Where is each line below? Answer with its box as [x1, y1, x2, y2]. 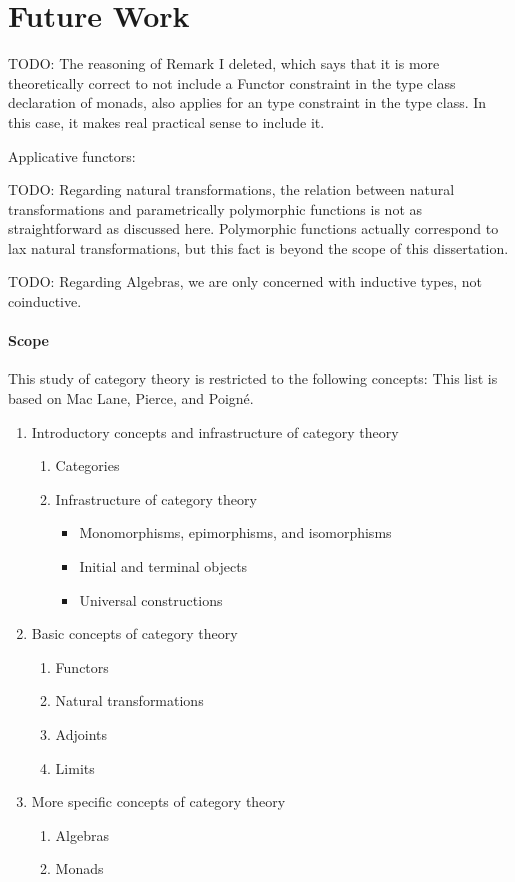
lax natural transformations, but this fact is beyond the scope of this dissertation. [8, 237, 509, 258]
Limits [55, 757, 95, 778]
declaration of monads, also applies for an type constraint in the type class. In [8, 92, 487, 113]
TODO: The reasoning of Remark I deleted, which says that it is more [8, 53, 440, 74]
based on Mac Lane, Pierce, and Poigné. [8, 388, 254, 409]
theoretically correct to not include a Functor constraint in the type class [8, 72, 456, 93]
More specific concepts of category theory [31, 791, 286, 812]
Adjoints [55, 723, 108, 744]
